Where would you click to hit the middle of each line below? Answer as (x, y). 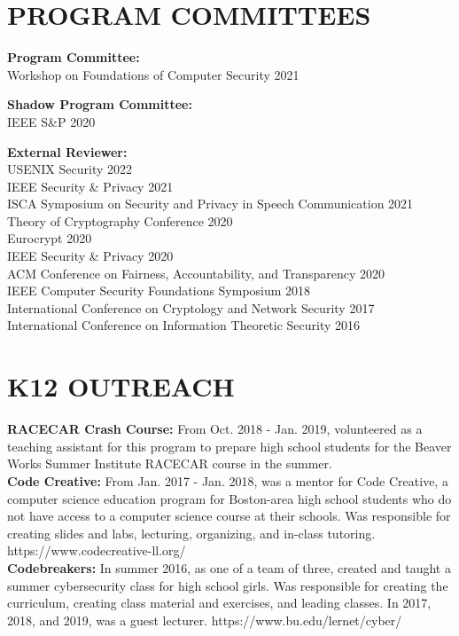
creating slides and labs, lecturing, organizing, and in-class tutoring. (191, 533)
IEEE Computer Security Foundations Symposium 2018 (159, 291)
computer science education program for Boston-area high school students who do (229, 498)
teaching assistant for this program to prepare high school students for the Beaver (229, 446)
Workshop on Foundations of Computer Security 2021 (153, 74)
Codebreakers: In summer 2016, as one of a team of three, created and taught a (229, 567)
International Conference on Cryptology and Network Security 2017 (191, 307)
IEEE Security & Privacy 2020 (90, 256)
